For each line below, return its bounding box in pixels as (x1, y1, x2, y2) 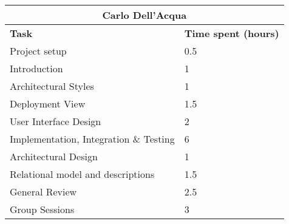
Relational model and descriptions (10, 167, 155, 181)
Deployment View (10, 97, 86, 110)
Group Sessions (10, 202, 75, 216)
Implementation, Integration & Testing (10, 132, 175, 146)
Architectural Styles (10, 79, 94, 93)
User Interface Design (10, 114, 101, 128)
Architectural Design (10, 149, 98, 163)
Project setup (10, 44, 67, 58)
